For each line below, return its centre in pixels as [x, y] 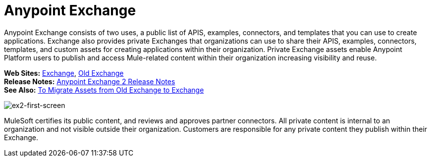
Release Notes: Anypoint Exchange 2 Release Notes [90, 81]
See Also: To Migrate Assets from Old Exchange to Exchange [104, 90]
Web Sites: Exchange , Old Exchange [64, 73]
